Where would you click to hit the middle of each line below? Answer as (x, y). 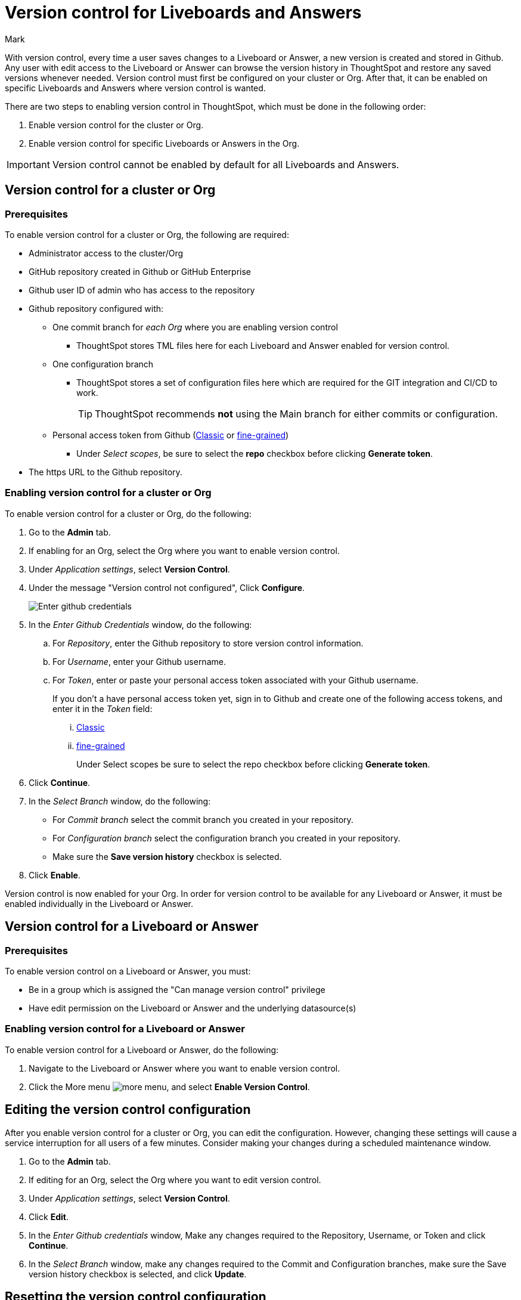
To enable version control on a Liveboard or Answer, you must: (128, 971)
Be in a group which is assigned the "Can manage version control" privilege (177, 989)
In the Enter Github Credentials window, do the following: (140, 624)
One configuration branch (103, 364)
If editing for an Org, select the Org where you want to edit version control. (175, 1180)
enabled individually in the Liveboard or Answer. (99, 903)
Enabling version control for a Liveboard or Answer (125, 1029)
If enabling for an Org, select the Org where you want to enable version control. (184, 550)
